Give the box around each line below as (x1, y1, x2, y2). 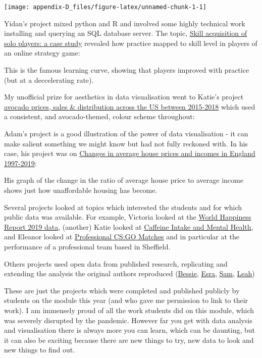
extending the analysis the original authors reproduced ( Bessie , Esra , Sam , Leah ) (4, 268, 255, 279)
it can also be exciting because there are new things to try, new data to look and (4, 334, 254, 345)
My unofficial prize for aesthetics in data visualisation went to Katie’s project (4, 91, 244, 102)
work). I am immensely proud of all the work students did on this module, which (4, 304, 254, 315)
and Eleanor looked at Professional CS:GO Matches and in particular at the (4, 231, 240, 242)
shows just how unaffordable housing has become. (4, 184, 158, 195)
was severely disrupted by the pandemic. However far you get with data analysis (4, 315, 252, 325)
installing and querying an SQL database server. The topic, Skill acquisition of (4, 28, 247, 38)
